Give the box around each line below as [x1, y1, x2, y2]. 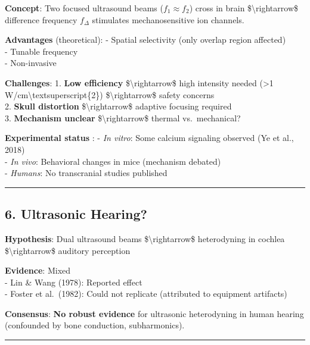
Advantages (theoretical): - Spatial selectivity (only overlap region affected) [5, 33, 286, 46]
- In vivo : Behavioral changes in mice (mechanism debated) [5, 155, 221, 167]
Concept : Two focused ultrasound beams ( [5, 2, 163, 14]
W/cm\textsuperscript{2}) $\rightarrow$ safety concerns [5, 88, 215, 101]
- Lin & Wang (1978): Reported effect [5, 275, 142, 288]
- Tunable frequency [5, 45, 78, 57]
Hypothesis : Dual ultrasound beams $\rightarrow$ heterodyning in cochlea [5, 232, 285, 244]
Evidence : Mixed [5, 264, 71, 277]
